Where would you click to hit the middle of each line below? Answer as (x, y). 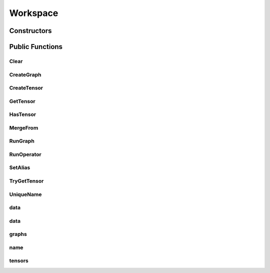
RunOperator (25, 154)
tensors (19, 261)
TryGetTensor (26, 181)
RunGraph (22, 141)
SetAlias (20, 167)
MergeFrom (24, 127)
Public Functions (36, 47)
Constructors (30, 31)
